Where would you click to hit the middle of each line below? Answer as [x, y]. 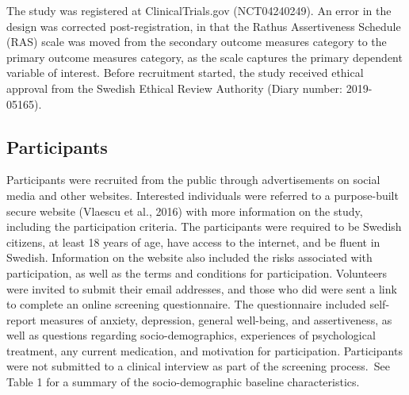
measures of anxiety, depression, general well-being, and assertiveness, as [216, 319]
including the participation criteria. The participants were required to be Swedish [204, 226]
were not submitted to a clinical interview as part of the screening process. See [198, 366]
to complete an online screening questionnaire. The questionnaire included [186, 304]
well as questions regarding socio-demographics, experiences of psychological [191, 335]
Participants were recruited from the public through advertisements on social [193, 180]
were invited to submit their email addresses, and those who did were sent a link [202, 288]
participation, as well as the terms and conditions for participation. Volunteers [197, 272]
